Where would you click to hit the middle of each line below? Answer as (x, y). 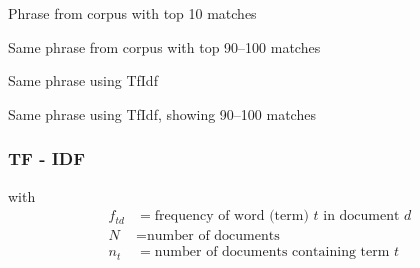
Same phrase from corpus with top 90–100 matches (164, 46)
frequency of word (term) (231, 216)
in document (361, 216)
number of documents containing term (272, 252)
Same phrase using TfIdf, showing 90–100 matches (162, 113)
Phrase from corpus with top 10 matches (132, 13)
